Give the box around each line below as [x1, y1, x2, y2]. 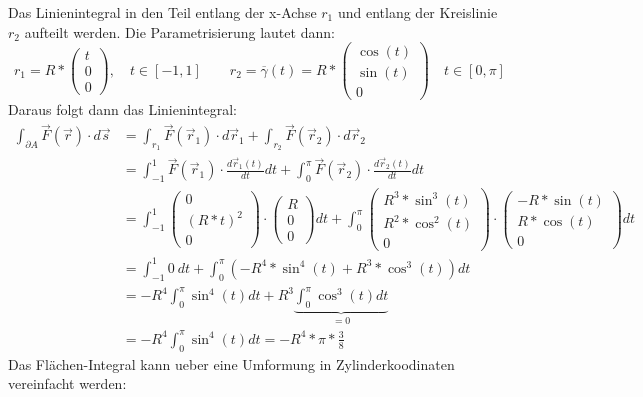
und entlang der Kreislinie [337, 2, 498, 22]
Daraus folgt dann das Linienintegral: [8, 99, 237, 120]
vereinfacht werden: [8, 373, 127, 394]
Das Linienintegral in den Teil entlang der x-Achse [8, 2, 317, 22]
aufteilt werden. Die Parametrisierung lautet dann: [24, 21, 335, 42]
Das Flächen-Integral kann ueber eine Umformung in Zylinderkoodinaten [8, 353, 455, 374]
